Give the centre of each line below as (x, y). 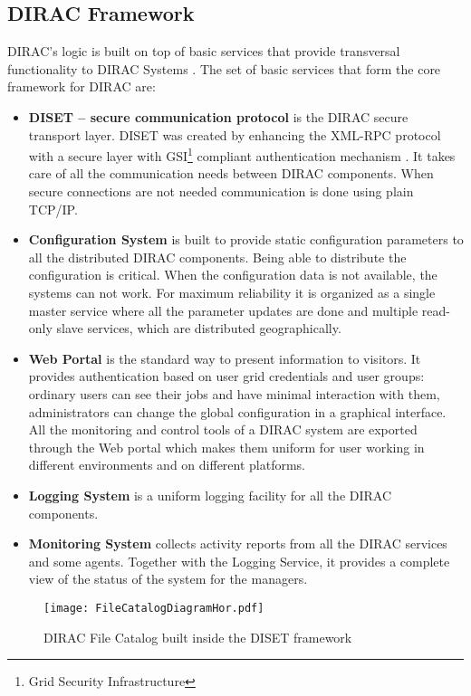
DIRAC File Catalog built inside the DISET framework (198, 637)
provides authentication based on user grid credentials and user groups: (226, 376)
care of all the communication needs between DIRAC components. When (231, 173)
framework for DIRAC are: (82, 86)
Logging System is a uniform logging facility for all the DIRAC (210, 495)
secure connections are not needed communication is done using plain (221, 191)
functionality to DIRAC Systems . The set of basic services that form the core (224, 68)
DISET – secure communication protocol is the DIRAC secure (218, 116)
